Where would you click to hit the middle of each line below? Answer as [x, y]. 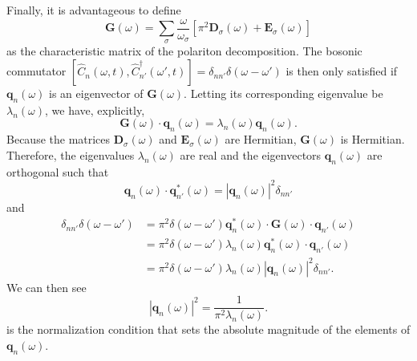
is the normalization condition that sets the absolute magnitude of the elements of [208, 329]
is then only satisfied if [342, 71]
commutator [36, 71]
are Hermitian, [261, 139]
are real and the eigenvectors [251, 154]
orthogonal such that [58, 171]
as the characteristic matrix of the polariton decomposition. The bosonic [184, 51]
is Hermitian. [372, 139]
